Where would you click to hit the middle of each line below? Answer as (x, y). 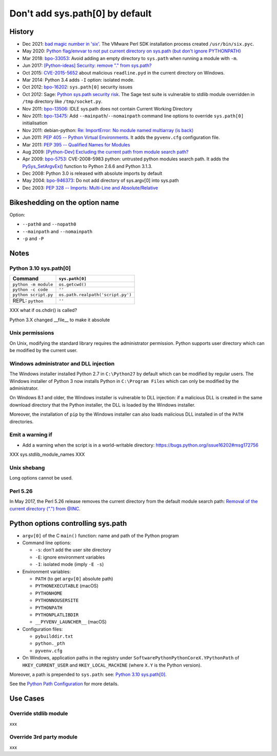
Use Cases (27, 699)
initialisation (35, 123)
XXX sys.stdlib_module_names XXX (47, 454)
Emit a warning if (31, 435)
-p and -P (33, 238)
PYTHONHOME (49, 593)
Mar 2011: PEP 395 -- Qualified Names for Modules (76, 144)
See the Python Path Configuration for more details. (64, 684)
